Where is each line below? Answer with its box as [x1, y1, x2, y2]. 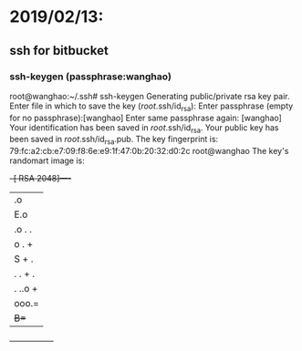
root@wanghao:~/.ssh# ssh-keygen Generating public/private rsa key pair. [9, 90, 290, 101]
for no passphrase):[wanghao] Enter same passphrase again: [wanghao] [9, 112, 283, 123]
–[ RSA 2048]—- [9, 173, 72, 184]
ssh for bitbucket [9, 43, 109, 58]
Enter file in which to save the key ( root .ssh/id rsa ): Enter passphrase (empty [9, 100, 294, 113]
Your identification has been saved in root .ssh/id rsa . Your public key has [9, 121, 279, 135]
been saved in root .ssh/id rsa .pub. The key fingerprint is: [9, 134, 219, 147]
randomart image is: [9, 155, 85, 166]
